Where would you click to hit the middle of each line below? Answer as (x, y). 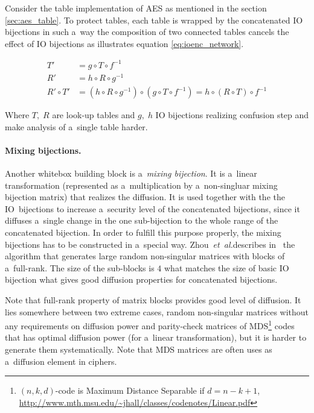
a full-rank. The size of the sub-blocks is (80, 267)
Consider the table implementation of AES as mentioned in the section (136, 8)
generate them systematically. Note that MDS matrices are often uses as (139, 349)
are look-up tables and (94, 115)
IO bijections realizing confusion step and (232, 115)
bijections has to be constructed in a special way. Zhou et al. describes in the (150, 244)
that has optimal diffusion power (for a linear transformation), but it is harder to (156, 337)
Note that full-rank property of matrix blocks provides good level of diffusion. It (153, 299)
